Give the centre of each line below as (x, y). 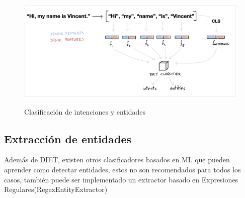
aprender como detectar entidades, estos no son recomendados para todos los (122, 170)
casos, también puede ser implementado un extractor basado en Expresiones (121, 179)
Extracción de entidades (68, 138)
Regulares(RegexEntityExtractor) (56, 189)
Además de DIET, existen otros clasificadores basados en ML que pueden (117, 160)
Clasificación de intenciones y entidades (85, 111)
